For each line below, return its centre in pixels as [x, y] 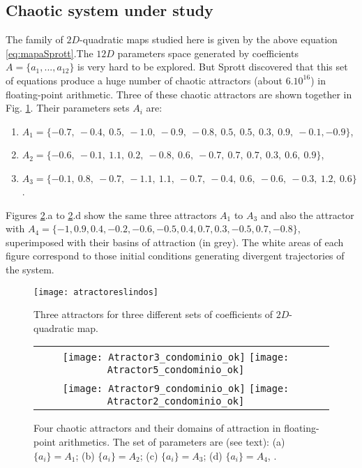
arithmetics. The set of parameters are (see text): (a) [172, 441]
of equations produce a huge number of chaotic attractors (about [144, 80]
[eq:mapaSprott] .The [50, 53]
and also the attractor [307, 214]
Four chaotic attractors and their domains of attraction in [157, 428]
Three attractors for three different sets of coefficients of [153, 314]
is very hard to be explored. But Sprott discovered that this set [213, 67]
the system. [30, 269]
